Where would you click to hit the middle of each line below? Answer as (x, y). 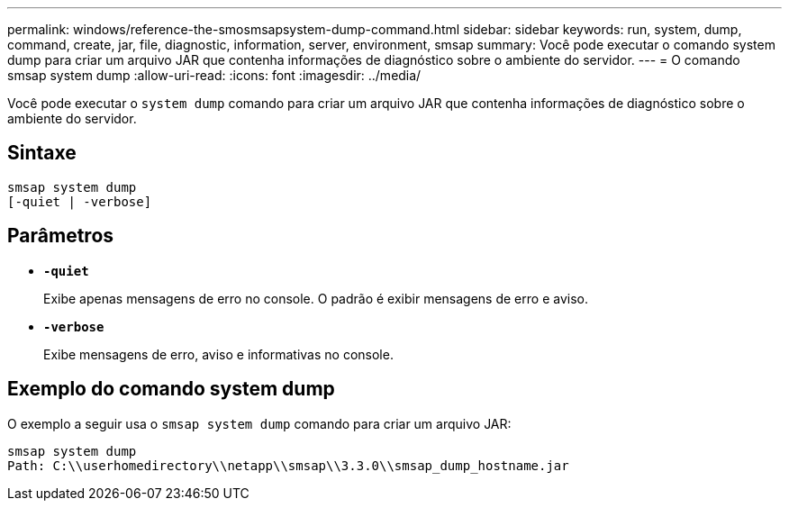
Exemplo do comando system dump (171, 389)
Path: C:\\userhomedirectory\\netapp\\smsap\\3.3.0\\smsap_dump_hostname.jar (288, 465)
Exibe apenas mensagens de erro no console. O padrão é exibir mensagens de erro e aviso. (316, 298)
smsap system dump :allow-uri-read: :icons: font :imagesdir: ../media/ (214, 75)
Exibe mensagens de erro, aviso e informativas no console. (218, 354)
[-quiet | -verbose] (80, 201)
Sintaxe (42, 153)
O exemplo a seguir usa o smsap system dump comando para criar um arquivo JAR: (259, 423)
